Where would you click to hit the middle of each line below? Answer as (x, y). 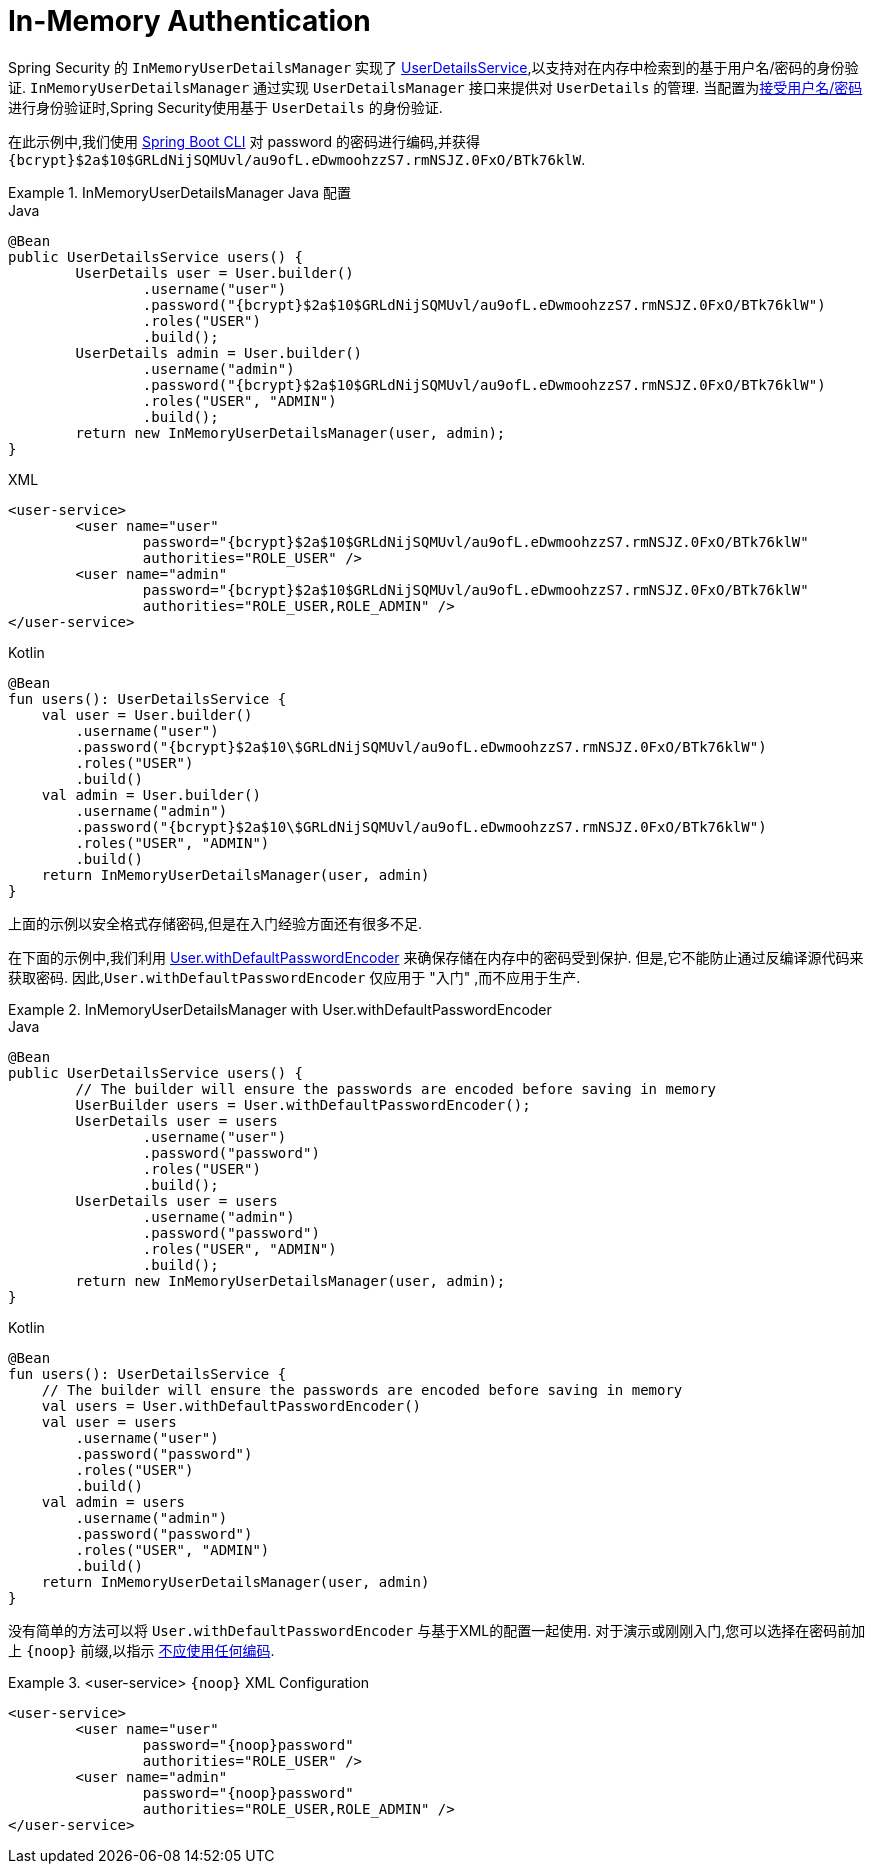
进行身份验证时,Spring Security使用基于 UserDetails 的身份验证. (225, 107)
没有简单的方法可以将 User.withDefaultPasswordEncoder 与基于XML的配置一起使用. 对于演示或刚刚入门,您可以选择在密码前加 (437, 1630)
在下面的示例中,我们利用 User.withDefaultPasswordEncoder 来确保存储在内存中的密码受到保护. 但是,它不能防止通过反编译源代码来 (436, 957)
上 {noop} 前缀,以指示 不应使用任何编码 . (141, 1650)
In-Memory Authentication (189, 21)
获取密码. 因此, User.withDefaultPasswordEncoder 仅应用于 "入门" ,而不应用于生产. (294, 977)
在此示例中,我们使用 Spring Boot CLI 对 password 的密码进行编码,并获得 (244, 141)
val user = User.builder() (147, 714)
